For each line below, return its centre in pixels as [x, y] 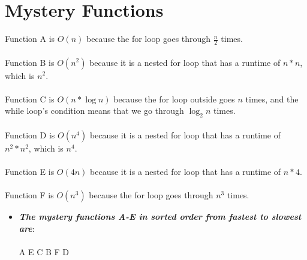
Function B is [30, 62]
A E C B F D [44, 251]
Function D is [30, 134]
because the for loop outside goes [174, 99]
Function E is [30, 171]
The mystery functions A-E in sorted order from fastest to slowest [160, 217]
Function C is [30, 99]
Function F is [29, 195]
